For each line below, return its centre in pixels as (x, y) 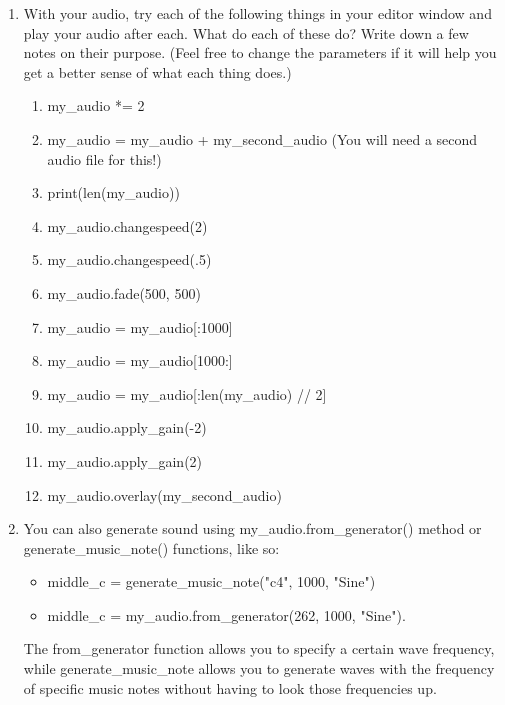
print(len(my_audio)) (113, 192)
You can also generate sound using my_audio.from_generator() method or (252, 528)
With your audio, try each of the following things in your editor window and (257, 13)
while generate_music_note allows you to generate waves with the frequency (259, 668)
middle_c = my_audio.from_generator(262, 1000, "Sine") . (226, 614)
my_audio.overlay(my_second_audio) (164, 494)
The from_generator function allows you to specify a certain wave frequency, (259, 648)
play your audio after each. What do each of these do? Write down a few (246, 32)
